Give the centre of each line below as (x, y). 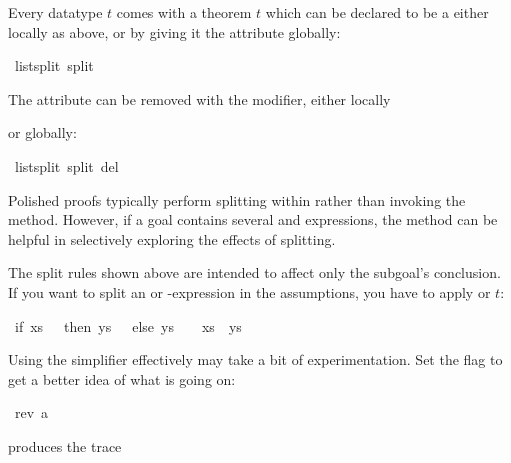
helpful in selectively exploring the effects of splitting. (172, 238)
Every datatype (55, 12)
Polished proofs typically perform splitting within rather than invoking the (237, 199)
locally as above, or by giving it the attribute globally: (174, 31)
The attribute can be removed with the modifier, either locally (199, 98)
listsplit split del (66, 165)
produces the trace (65, 445)
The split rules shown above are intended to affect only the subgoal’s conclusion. (254, 272)
